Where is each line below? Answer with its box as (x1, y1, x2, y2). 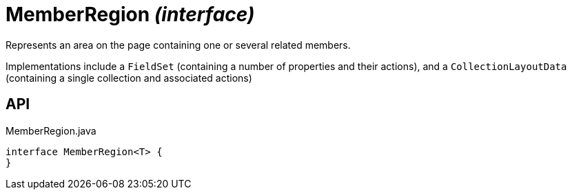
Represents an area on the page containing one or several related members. (6, 38, 351, 51)
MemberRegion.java (6, 124, 96, 137)
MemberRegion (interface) (6, 3, 255, 26)
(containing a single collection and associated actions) (6, 71, 252, 84)
